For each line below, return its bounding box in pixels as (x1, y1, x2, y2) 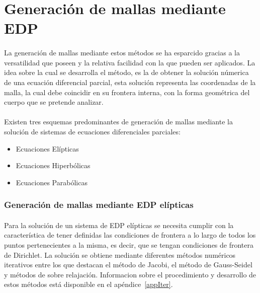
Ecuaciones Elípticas (16, 143, 79, 154)
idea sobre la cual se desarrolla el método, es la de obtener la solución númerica (4, 67, 249, 78)
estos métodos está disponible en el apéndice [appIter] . (4, 279, 173, 289)
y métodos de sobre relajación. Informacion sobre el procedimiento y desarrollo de (4, 269, 256, 279)
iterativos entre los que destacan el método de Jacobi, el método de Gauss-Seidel (4, 259, 252, 270)
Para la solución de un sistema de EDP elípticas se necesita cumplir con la (4, 219, 234, 230)
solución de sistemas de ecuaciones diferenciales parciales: (4, 126, 181, 136)
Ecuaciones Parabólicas (16, 177, 88, 187)
